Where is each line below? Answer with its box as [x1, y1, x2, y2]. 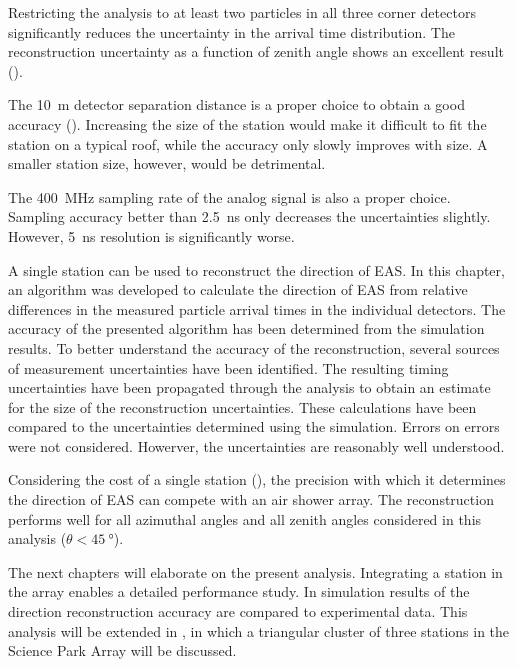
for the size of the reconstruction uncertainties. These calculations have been [8, 396, 477, 417]
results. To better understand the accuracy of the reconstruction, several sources [8, 337, 500, 358]
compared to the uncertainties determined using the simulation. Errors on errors [8, 416, 500, 437]
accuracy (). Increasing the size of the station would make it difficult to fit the [8, 113, 487, 134]
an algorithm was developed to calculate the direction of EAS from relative [8, 279, 468, 300]
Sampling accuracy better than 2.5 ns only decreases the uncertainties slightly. [8, 206, 491, 227]
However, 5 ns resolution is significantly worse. [8, 225, 295, 246]
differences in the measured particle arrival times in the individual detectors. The [8, 298, 506, 319]
